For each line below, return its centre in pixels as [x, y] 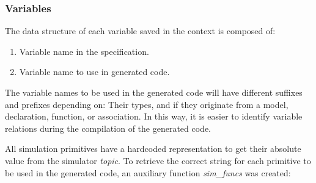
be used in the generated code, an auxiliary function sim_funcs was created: [148, 172]
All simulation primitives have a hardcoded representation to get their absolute [153, 149]
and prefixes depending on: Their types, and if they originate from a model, [147, 104]
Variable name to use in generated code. [94, 72]
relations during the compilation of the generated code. [108, 128]
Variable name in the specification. [84, 51]
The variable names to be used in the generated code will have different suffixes [154, 92]
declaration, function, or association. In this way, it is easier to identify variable [154, 116]
